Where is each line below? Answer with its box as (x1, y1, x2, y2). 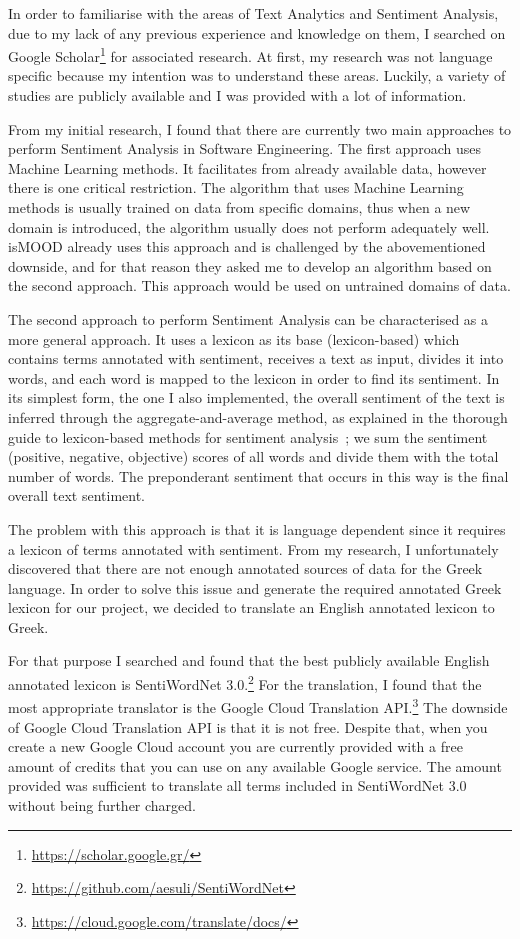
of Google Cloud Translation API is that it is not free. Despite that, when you (8, 716, 488, 737)
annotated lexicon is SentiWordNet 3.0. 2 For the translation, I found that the (8, 671, 482, 694)
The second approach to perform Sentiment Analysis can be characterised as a (8, 308, 489, 329)
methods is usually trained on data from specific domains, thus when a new (8, 197, 471, 217)
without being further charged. (8, 794, 196, 815)
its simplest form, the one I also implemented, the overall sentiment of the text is (8, 387, 505, 408)
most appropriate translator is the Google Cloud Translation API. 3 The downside (8, 694, 508, 717)
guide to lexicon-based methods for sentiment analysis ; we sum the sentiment (8, 426, 488, 447)
